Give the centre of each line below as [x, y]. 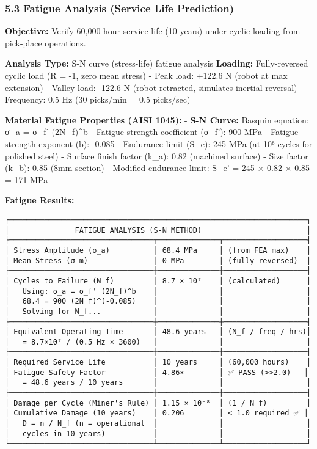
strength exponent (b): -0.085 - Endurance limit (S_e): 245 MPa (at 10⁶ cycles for [159, 143]
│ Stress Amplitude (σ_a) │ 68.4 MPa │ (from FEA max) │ [158, 250]
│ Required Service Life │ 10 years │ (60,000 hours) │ [158, 363]
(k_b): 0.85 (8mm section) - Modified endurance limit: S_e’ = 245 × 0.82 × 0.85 [158, 168]
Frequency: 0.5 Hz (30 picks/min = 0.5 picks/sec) [98, 99]
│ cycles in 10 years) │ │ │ [158, 433]
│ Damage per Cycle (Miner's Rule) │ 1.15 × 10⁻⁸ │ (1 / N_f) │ [158, 403]
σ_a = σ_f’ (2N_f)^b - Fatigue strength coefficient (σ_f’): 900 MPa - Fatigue [152, 132]
